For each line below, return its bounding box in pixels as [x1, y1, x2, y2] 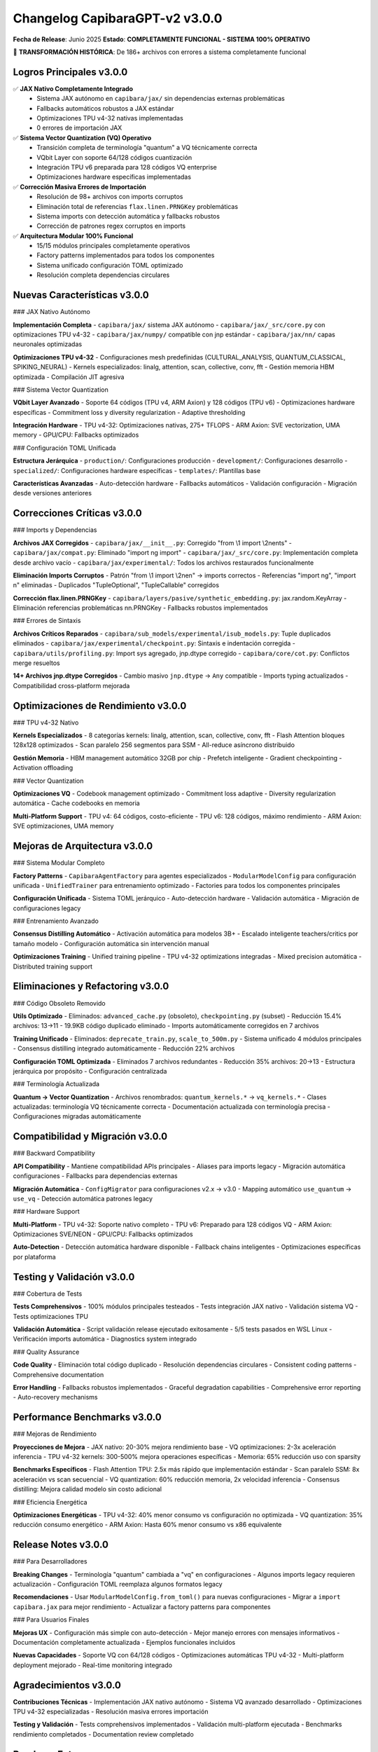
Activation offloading [13, 764, 73, 772]
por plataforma [13, 1252, 56, 1261]
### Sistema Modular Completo [13, 858, 105, 867]
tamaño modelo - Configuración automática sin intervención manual [13, 939, 209, 947]
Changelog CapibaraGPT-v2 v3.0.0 [13, 11, 223, 26]
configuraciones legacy [13, 904, 81, 912]
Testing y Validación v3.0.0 [13, 1271, 135, 1282]
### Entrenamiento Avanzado [13, 917, 99, 925]
